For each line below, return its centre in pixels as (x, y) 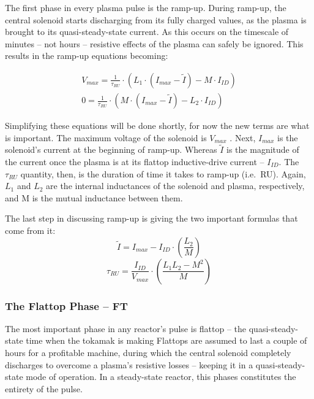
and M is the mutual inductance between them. (94, 197)
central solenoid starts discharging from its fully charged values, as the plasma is (156, 19)
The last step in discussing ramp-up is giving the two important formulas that (151, 218)
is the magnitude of (263, 149)
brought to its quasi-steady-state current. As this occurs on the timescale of (147, 32)
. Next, (243, 137)
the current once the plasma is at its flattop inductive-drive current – (135, 162)
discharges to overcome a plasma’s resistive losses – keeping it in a (129, 364)
